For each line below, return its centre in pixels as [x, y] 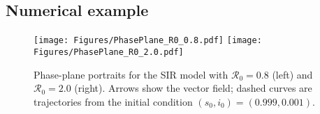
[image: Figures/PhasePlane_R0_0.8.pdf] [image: [148, 41]
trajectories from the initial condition [113, 101]
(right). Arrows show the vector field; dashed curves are [193, 88]
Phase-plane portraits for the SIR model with [131, 74]
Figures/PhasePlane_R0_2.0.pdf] [109, 52]
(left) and [292, 74]
